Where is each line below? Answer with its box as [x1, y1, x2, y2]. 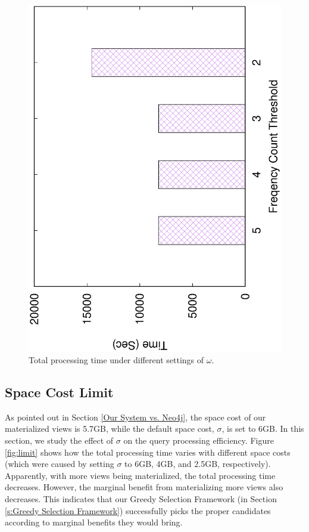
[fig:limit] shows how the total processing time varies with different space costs [5, 446, 291, 458]
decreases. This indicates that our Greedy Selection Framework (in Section [5, 492, 277, 505]
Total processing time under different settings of [29, 354, 204, 366]
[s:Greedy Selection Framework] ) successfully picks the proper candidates [5, 504, 271, 516]
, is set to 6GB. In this [221, 422, 304, 435]
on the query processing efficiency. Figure [123, 434, 274, 446]
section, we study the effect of [5, 434, 114, 446]
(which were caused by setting [5, 457, 114, 470]
